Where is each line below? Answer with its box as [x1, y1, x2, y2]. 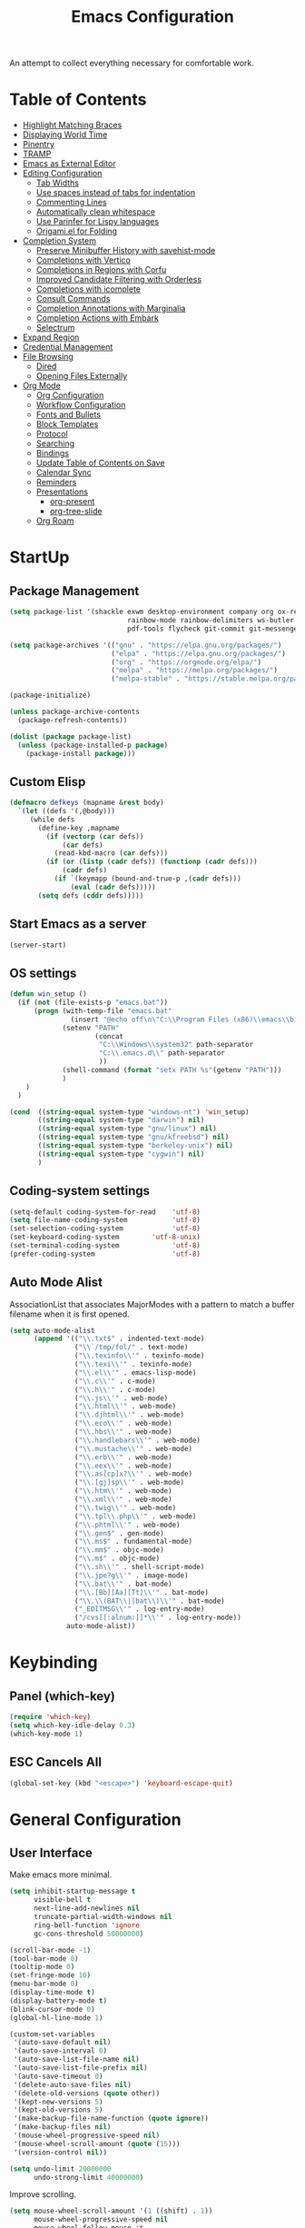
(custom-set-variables [9, 2029, 95, 2039]
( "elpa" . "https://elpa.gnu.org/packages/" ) [110, 649, 286, 658]
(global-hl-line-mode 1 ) [9, 2013, 103, 2023]
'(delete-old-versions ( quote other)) [13, 2088, 161, 2098]
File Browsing [22, 352, 74, 363]
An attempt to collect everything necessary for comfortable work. [9, 57, 254, 69]
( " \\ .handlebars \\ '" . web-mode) [74, 1436, 202, 1445]
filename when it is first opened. [9, 1308, 130, 1319]
